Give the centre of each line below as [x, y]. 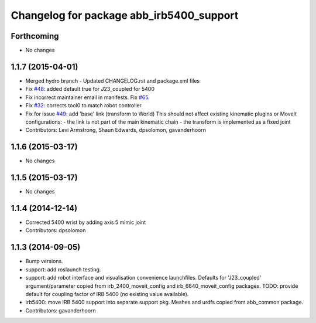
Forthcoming [35, 36]
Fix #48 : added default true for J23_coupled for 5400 [90, 89]
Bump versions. [44, 261]
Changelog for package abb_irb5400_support [125, 15]
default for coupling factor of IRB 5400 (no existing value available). [107, 294]
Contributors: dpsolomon [56, 230]
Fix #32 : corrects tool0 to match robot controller [83, 106]
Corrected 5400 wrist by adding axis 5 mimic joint [86, 222]
